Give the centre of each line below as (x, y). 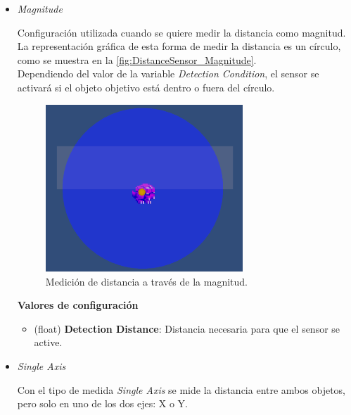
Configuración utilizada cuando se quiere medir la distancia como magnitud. (181, 32)
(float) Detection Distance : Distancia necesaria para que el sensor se (187, 328)
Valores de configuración (78, 305)
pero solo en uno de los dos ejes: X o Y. (102, 403)
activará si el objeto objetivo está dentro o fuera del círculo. (146, 87)
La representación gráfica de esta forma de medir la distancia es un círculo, (179, 46)
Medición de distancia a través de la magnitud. (146, 281)
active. (48, 342)
